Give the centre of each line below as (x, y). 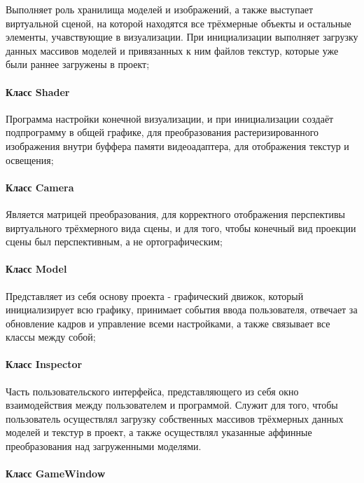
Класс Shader (38, 91)
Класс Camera (40, 187)
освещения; (30, 159)
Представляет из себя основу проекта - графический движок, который (155, 295)
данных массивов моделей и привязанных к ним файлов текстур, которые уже (172, 50)
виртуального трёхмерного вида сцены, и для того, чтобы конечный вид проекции (181, 227)
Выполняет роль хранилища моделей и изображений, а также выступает (160, 9)
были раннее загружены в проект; (78, 64)
